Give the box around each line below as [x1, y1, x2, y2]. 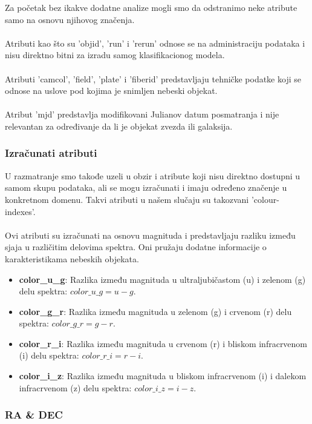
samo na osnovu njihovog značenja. [5, 13, 135, 25]
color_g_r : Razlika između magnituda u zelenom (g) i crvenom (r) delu [19, 305, 292, 317]
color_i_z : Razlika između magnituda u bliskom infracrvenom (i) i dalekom [19, 369, 307, 382]
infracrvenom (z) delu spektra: [19, 381, 132, 394]
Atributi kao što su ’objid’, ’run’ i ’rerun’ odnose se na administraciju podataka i [5, 36, 305, 49]
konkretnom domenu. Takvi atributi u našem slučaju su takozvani [5, 193, 249, 205]
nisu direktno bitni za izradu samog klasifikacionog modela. [5, 48, 225, 61]
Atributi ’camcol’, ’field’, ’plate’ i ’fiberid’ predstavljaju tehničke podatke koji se [5, 72, 301, 85]
